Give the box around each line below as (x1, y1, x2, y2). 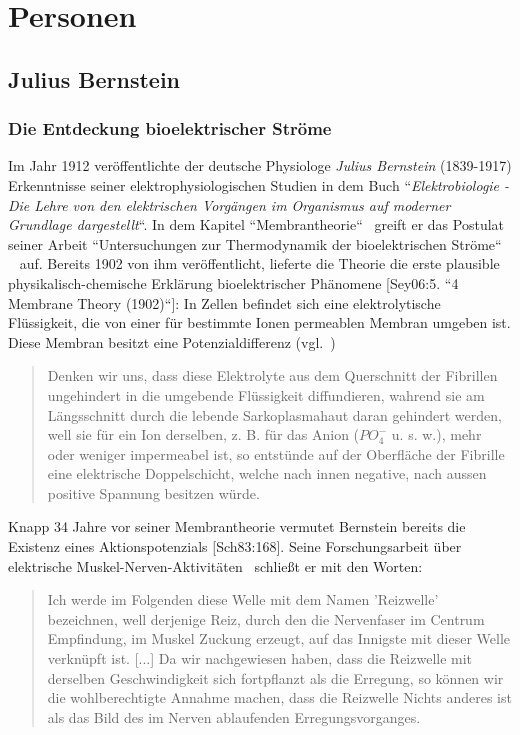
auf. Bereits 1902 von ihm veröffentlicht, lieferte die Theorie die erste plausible (19, 253, 500, 274)
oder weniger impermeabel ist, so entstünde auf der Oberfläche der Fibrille (47, 443, 505, 464)
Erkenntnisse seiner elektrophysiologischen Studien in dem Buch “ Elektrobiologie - (8, 174, 510, 195)
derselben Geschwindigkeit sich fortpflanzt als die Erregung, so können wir (47, 667, 504, 688)
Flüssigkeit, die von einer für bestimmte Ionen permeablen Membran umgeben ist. (8, 312, 511, 333)
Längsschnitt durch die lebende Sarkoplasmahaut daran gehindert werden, (47, 404, 502, 425)
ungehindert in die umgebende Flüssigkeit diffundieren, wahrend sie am (47, 384, 485, 405)
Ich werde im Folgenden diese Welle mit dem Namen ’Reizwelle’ (47, 589, 439, 610)
